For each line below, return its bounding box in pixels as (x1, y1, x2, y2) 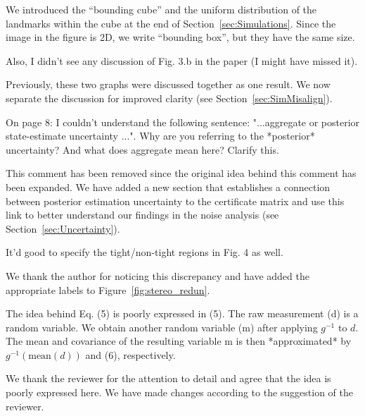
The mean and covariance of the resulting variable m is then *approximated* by (6, 334, 352, 348)
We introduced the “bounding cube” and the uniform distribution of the (6, 2, 317, 16)
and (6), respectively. (85, 347, 176, 362)
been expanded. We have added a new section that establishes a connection (6, 179, 331, 194)
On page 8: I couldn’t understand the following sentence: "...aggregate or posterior (6, 114, 360, 129)
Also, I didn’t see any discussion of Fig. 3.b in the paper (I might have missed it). (6, 53, 358, 68)
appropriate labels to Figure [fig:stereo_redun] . (6, 282, 210, 297)
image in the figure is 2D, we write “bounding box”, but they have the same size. (6, 30, 355, 44)
